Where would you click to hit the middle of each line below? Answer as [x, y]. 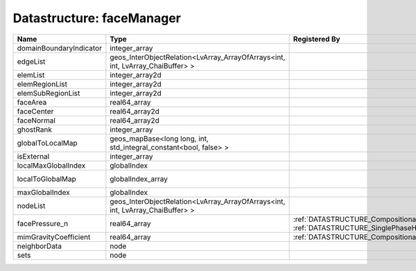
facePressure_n [43, 223]
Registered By [317, 39]
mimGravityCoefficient [54, 237]
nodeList [31, 206]
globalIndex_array [139, 179]
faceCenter [35, 111]
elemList [31, 75]
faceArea [32, 102]
